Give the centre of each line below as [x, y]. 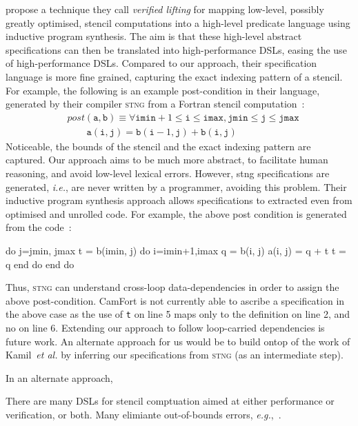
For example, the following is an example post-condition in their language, [163, 90]
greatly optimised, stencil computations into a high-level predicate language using [178, 22]
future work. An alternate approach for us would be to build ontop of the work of [178, 341]
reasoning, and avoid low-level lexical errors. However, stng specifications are [168, 173]
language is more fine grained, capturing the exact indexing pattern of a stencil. [174, 76]
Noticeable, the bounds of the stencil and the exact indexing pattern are [158, 146]
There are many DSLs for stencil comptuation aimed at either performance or [170, 401]
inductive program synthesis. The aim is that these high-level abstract [154, 36]
